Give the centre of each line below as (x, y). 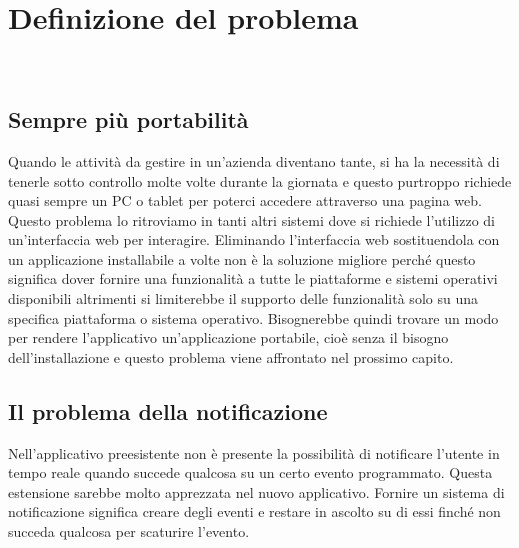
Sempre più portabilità (128, 119)
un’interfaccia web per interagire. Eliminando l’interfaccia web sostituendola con (254, 239)
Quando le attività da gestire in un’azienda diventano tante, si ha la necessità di (254, 160)
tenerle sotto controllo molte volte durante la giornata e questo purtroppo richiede (260, 180)
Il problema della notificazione (168, 410)
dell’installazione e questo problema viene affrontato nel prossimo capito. (231, 356)
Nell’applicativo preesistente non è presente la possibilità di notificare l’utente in (254, 452)
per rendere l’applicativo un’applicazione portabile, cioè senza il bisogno (228, 337)
